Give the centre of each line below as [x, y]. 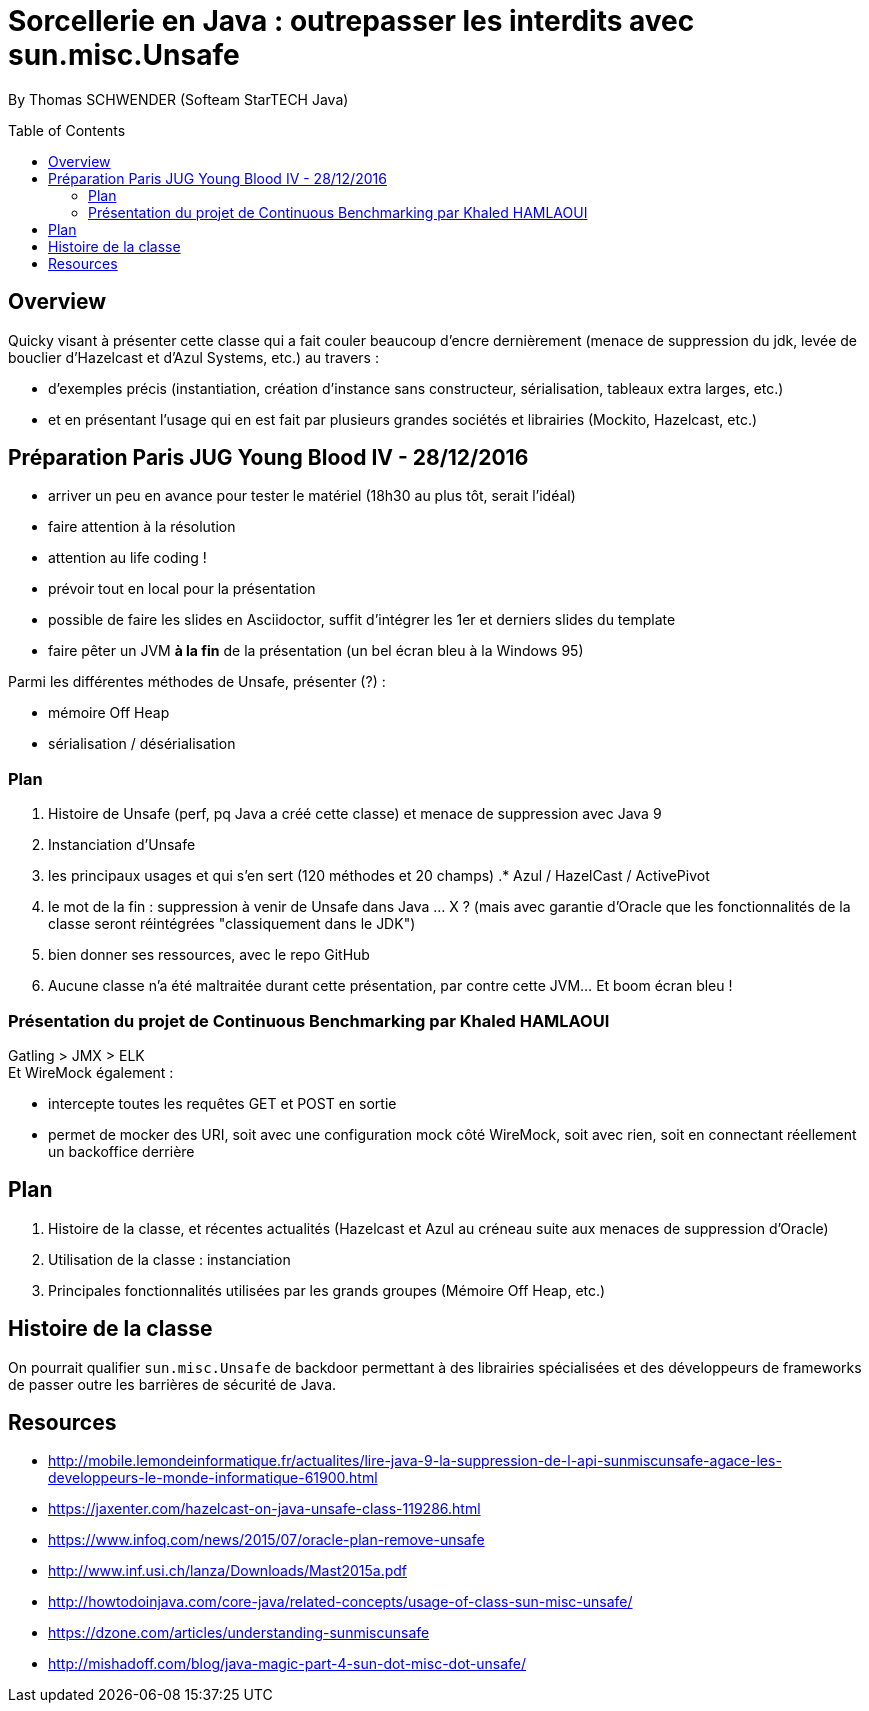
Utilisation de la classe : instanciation [169, 1259]
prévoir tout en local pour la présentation [182, 589]
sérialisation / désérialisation [142, 744]
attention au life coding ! [127, 558]
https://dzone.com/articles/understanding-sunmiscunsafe [239, 1633]
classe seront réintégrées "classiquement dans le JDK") [232, 924]
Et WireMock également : [91, 1072]
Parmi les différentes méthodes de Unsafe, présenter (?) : [197, 682]
